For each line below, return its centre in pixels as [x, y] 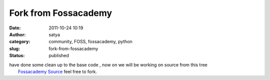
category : [20, 42]
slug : [14, 48]
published [59, 56]
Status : [17, 56]
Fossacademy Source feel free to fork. [58, 72]
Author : [17, 34]
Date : [15, 28]
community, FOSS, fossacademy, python [90, 42]
